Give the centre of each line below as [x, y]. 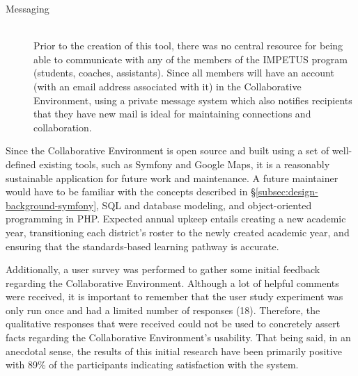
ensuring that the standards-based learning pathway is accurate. [142, 246]
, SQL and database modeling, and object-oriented [204, 205]
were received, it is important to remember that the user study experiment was [174, 296]
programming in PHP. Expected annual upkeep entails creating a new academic [176, 219]
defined [21, 164]
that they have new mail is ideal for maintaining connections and [172, 114]
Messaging [28, 8]
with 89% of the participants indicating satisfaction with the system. [152, 365]
